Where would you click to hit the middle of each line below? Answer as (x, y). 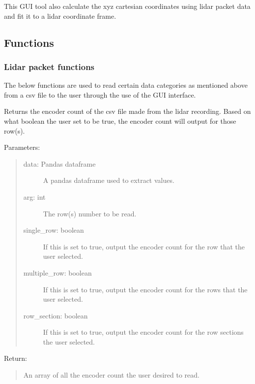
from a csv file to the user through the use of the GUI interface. (100, 94)
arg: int (34, 196)
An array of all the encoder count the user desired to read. (111, 375)
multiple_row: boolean (57, 272)
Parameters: (22, 147)
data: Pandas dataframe (59, 163)
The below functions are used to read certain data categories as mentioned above (126, 85)
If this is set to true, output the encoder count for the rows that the (145, 289)
